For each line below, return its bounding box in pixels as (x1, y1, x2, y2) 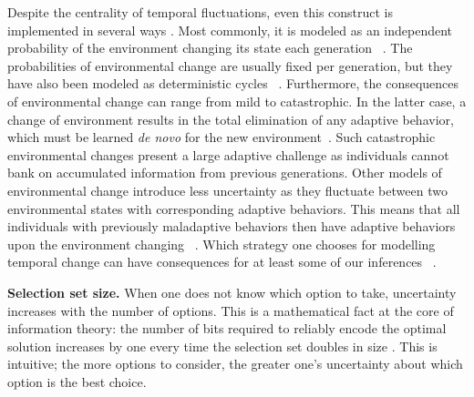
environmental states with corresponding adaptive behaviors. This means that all (7, 198, 460, 218)
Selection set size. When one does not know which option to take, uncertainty (7, 282, 457, 301)
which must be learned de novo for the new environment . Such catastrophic (7, 127, 436, 147)
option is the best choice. (7, 372, 147, 391)
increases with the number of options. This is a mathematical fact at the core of (7, 300, 454, 320)
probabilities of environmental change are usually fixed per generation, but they (7, 56, 453, 75)
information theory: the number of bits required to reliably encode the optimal (7, 319, 447, 338)
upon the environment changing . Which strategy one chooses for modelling (7, 234, 436, 253)
